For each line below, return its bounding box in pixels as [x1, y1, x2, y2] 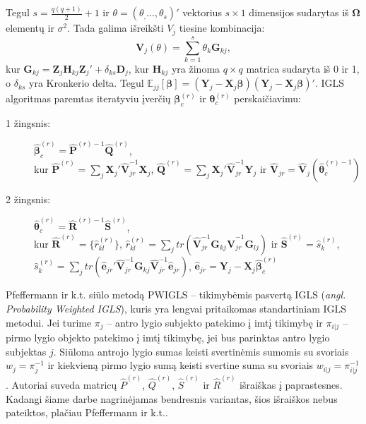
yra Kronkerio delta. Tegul [29, 75, 144, 90]
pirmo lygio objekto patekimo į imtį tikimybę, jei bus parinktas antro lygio [6, 329, 330, 344]
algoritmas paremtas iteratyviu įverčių [6, 91, 171, 106]
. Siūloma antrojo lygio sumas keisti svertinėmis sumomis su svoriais [53, 344, 349, 358]
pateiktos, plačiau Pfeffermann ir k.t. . [6, 405, 168, 420]
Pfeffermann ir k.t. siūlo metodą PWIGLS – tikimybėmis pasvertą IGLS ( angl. [6, 287, 346, 302]
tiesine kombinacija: [179, 20, 265, 35]
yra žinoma [171, 61, 220, 75]
